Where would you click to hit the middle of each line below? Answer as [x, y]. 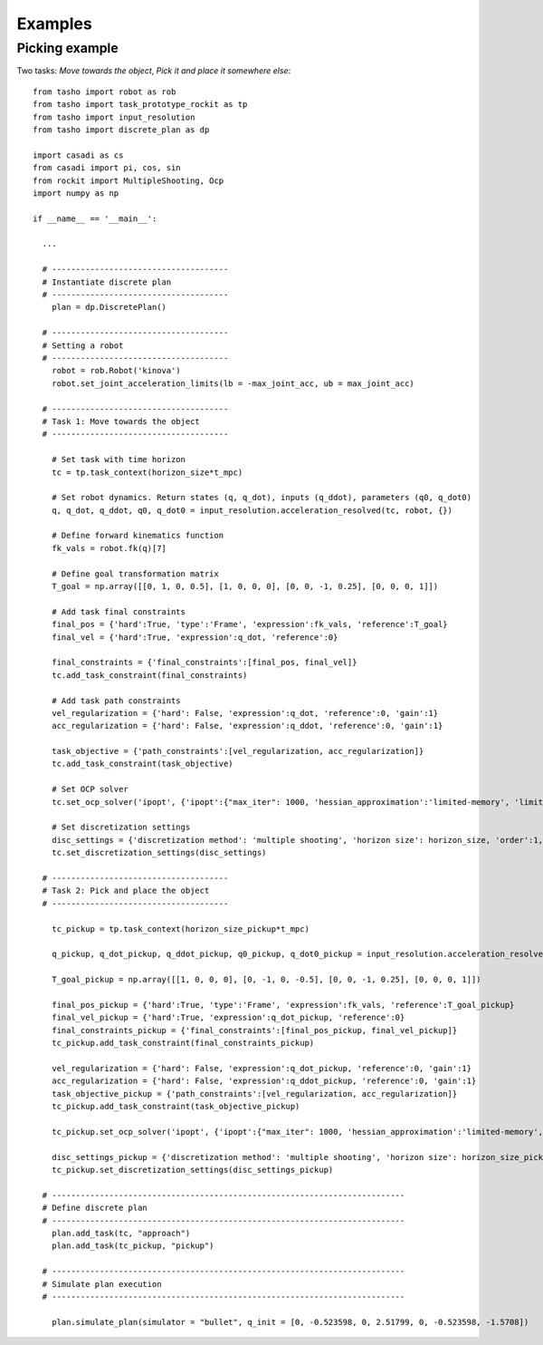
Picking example [67, 48]
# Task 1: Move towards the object [121, 421]
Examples [54, 24]
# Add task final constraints [118, 611]
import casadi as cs [78, 155]
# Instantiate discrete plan [107, 282]
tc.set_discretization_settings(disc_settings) [159, 853]
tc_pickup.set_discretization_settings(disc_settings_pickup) [192, 1170]
